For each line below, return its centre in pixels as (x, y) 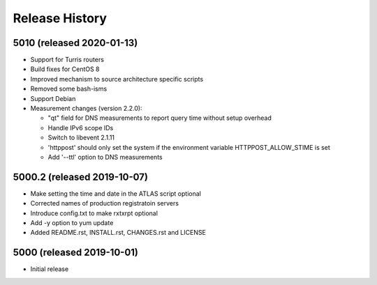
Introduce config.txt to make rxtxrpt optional (94, 213)
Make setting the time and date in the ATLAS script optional (116, 193)
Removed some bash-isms (69, 89)
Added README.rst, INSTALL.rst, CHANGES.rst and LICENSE (118, 233)
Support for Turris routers (67, 60)
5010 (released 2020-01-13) (75, 43)
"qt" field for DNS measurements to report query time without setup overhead (160, 118)
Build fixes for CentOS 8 (65, 69)
